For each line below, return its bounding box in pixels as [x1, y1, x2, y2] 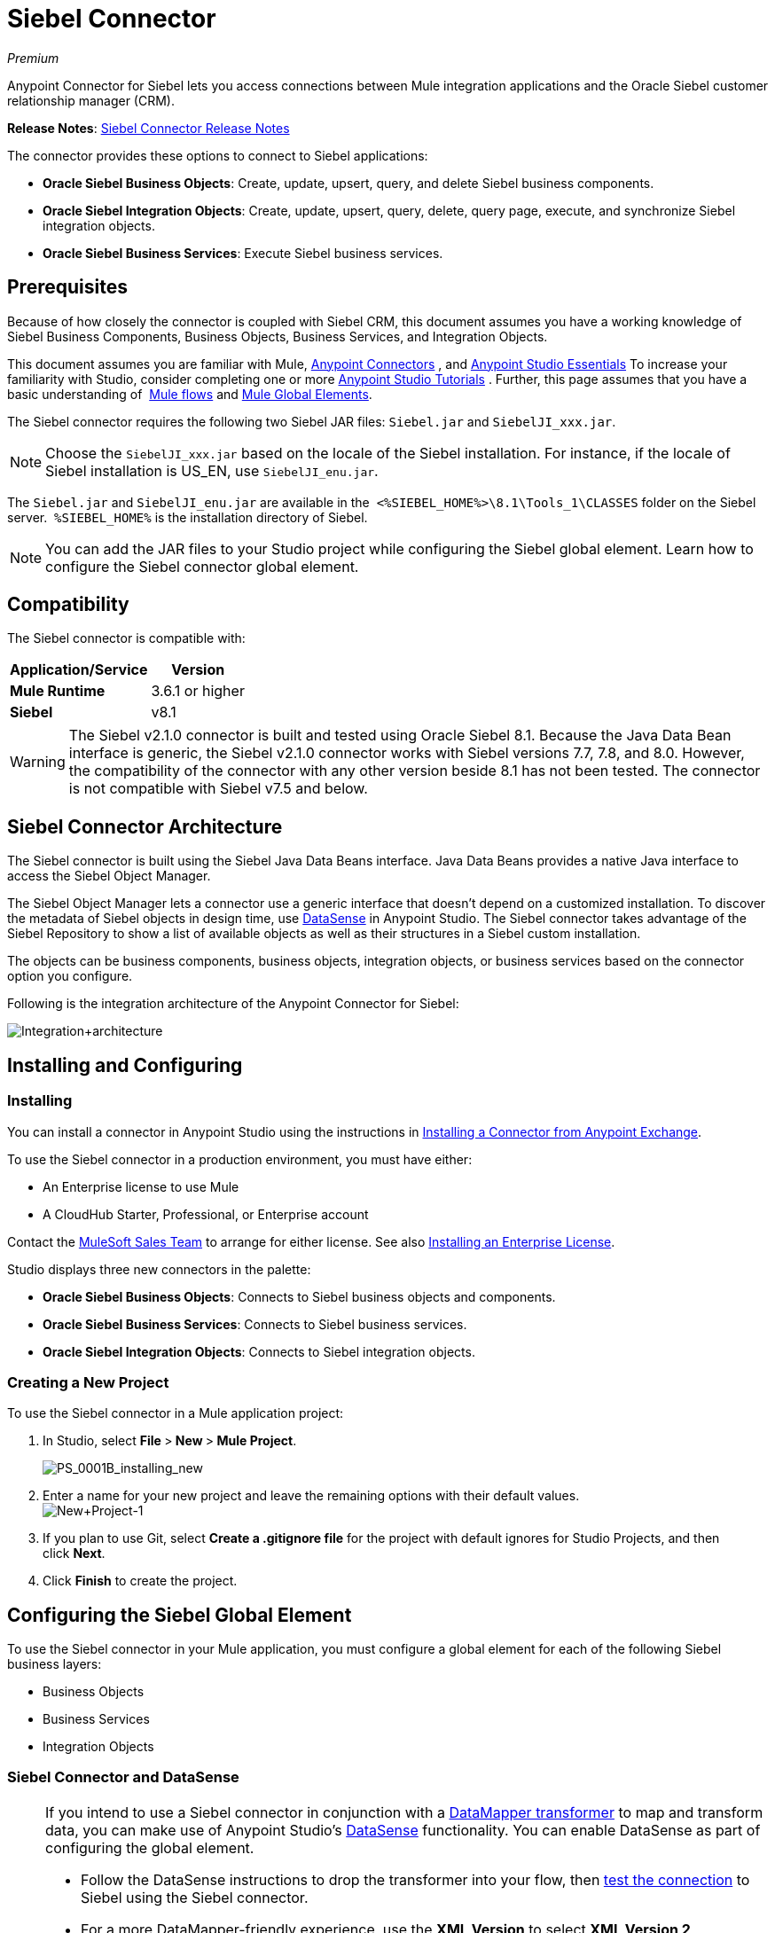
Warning [10, 753, 66, 771]
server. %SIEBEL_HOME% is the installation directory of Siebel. [7, 509, 368, 525]
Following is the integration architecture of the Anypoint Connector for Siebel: [7, 996, 459, 1012]
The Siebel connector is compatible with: [7, 630, 246, 646]
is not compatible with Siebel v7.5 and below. [68, 779, 368, 798]
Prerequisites [7, 276, 128, 299]
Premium [7, 50, 59, 66]
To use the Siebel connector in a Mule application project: [7, 1405, 344, 1421]
